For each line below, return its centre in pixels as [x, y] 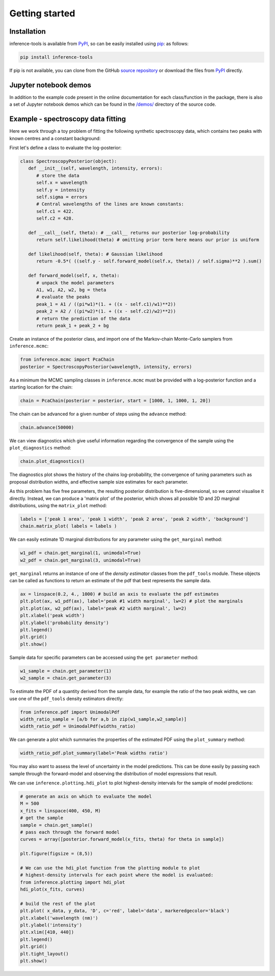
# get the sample [42, 818]
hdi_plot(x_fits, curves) [52, 889]
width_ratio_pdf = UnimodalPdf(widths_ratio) [78, 726]
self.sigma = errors [62, 197]
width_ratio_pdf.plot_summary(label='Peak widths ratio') [94, 753]
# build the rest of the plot [58, 903]
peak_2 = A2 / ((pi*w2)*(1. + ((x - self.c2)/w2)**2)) [106, 311]
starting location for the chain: [41, 387]
